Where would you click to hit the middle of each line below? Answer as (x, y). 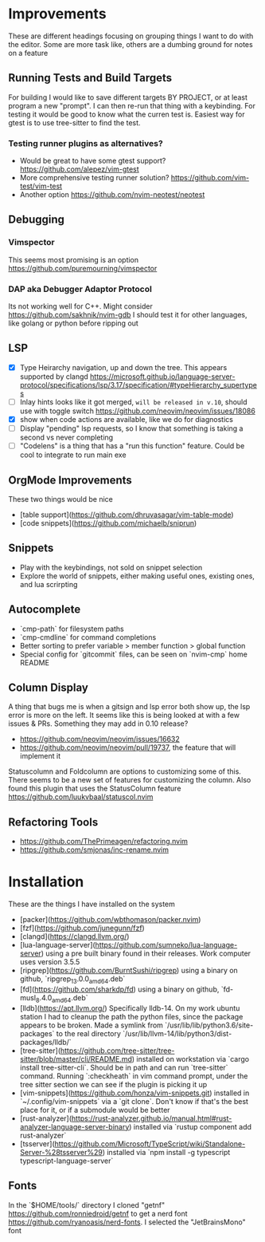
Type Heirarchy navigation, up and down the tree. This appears (123, 367)
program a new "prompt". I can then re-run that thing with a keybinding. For (132, 105)
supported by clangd (54, 377)
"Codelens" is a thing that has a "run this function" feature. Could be (132, 446)
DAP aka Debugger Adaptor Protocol (80, 289)
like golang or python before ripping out (74, 323)
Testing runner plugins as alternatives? (86, 143)
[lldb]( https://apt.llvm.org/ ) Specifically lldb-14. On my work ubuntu (130, 1008)
